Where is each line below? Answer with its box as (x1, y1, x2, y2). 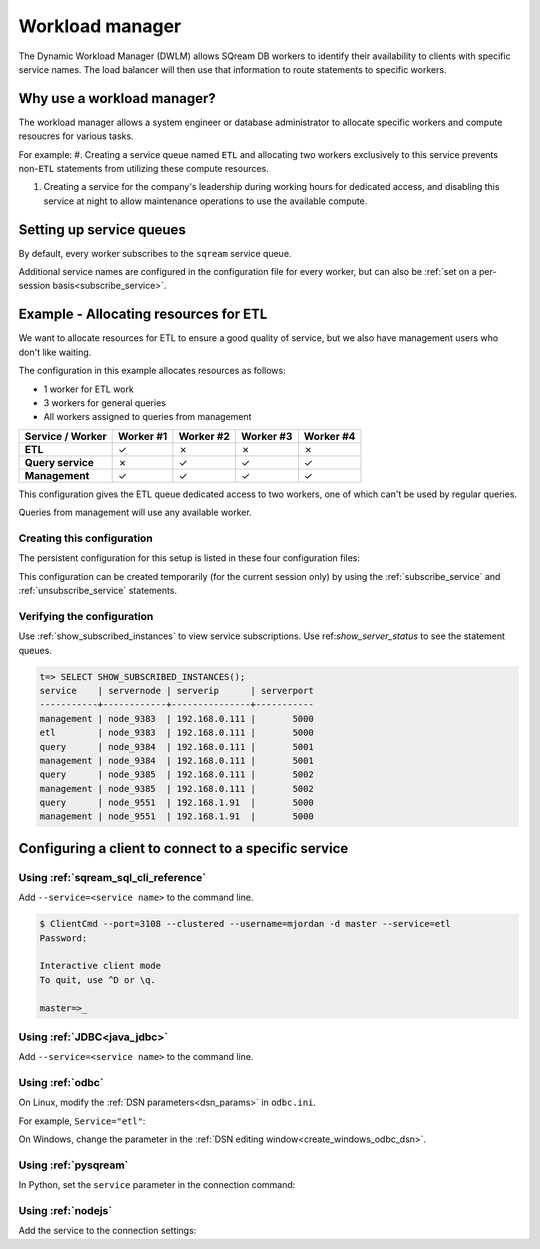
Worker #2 (178, 429, 230, 443)
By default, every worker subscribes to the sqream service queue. (18, 247, 292, 259)
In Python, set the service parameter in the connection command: (18, 1179, 296, 1191)
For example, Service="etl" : (18, 1115, 146, 1127)
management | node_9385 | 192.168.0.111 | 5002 (39, 783, 314, 794)
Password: (39, 932, 88, 944)
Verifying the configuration (18, 609, 154, 623)
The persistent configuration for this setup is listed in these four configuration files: (18, 552, 360, 564)
